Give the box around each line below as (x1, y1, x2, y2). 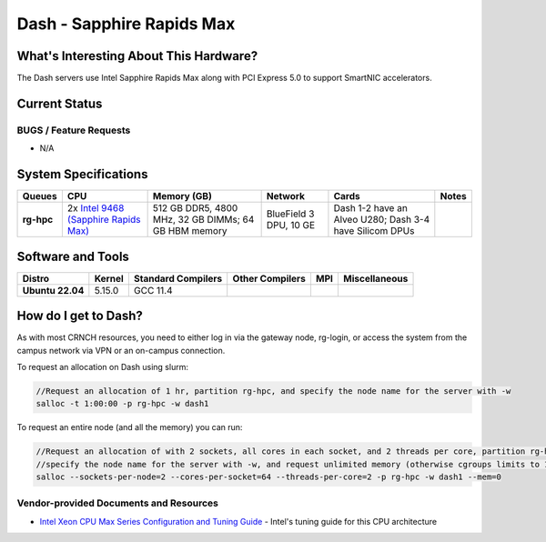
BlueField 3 (266, 207, 315, 220)
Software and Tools (16, 248, 129, 264)
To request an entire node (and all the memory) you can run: (16, 422, 243, 433)
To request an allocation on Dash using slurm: (16, 361, 188, 372)
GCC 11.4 (133, 284, 173, 296)
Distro (22, 272, 50, 285)
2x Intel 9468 (66, 202, 125, 215)
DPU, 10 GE (266, 219, 316, 232)
